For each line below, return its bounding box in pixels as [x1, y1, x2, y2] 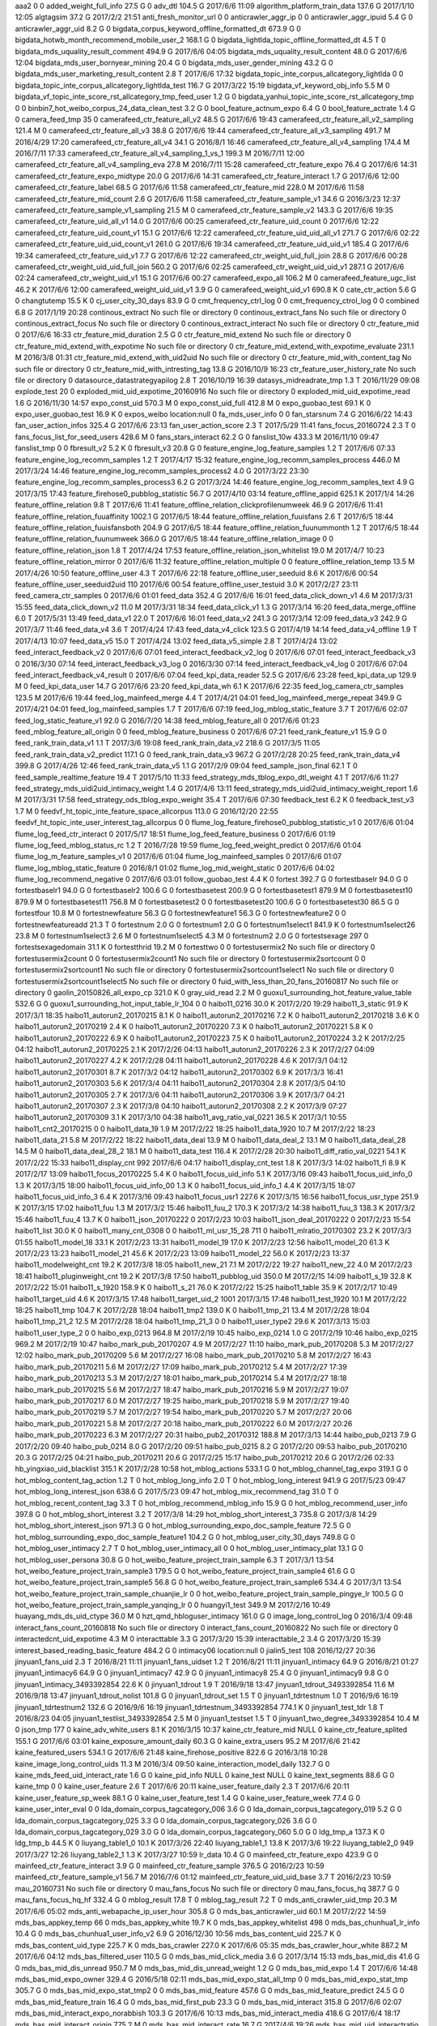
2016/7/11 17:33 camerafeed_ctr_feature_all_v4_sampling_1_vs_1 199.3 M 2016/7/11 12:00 [15, 148, 305, 158]
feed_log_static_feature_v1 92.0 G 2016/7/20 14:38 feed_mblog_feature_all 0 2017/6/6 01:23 [15, 716, 320, 725]
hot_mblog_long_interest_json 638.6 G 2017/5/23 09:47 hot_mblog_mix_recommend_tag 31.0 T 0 [15, 1487, 339, 1497]
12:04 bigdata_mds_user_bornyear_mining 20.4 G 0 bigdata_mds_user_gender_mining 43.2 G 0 [15, 58, 333, 67]
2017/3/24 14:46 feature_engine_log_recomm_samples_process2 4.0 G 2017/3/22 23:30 [15, 466, 309, 476]
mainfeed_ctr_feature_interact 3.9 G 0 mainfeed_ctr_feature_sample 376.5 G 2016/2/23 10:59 [15, 1861, 325, 1871]
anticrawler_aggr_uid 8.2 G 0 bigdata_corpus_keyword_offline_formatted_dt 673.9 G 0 [15, 24, 301, 33]
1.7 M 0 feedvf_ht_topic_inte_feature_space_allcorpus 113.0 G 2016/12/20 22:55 [15, 806, 279, 816]
